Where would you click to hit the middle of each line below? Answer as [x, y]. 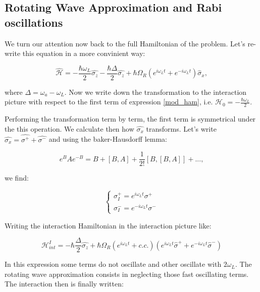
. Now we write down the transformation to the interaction [155, 92]
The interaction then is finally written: [64, 284]
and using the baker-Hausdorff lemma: [108, 139]
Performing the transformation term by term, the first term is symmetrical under [130, 119]
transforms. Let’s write [181, 128]
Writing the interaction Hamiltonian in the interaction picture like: [108, 225]
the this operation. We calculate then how [69, 128]
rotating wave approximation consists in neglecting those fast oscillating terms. [127, 274]
